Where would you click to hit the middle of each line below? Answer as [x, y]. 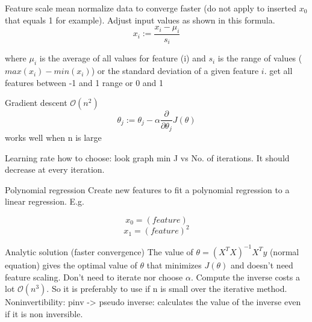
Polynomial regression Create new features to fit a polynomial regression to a [147, 189]
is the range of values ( [260, 58]
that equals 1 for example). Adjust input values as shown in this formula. [140, 20]
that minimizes [174, 265]
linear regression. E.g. [45, 201]
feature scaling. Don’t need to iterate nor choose [94, 277]
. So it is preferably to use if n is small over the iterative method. [167, 289]
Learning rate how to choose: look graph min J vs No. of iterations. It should [147, 157]
